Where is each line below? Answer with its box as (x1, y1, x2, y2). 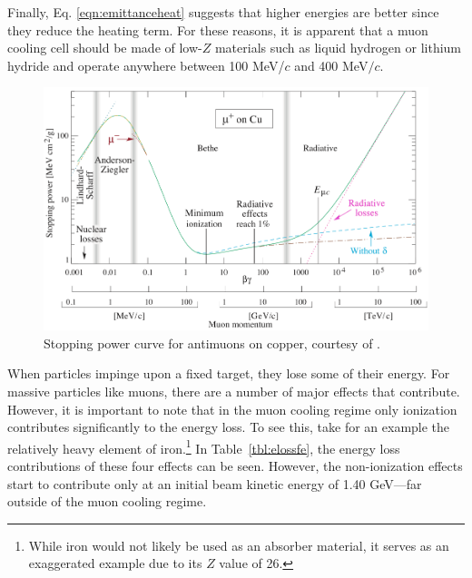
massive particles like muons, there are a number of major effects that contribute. (7, 381, 460, 400)
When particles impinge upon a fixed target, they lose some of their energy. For (7, 364, 450, 383)
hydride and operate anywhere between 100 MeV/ (7, 55, 285, 74)
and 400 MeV (294, 55, 369, 74)
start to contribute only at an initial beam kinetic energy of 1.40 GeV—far (7, 474, 422, 493)
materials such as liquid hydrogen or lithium (214, 38, 461, 57)
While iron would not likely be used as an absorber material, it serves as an (28, 535, 449, 554)
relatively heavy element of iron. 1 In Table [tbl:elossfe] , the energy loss (7, 436, 400, 457)
